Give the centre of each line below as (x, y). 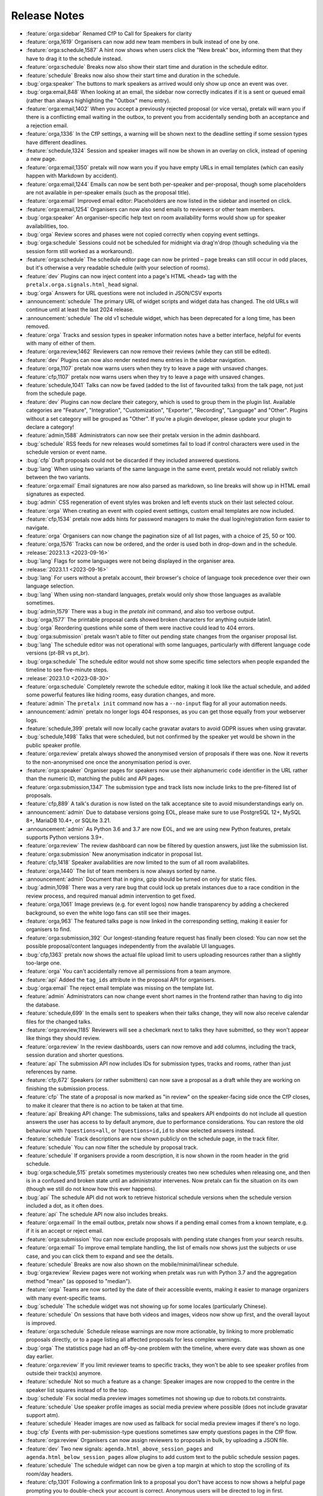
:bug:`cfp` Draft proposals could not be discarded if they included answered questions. (133, 460)
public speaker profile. (54, 745)
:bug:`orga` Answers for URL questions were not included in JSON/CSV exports (124, 293)
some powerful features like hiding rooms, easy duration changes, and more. (121, 695)
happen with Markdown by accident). (72, 176)
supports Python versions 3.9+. (65, 837)
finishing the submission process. (67, 1088)
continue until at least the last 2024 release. (80, 310)
